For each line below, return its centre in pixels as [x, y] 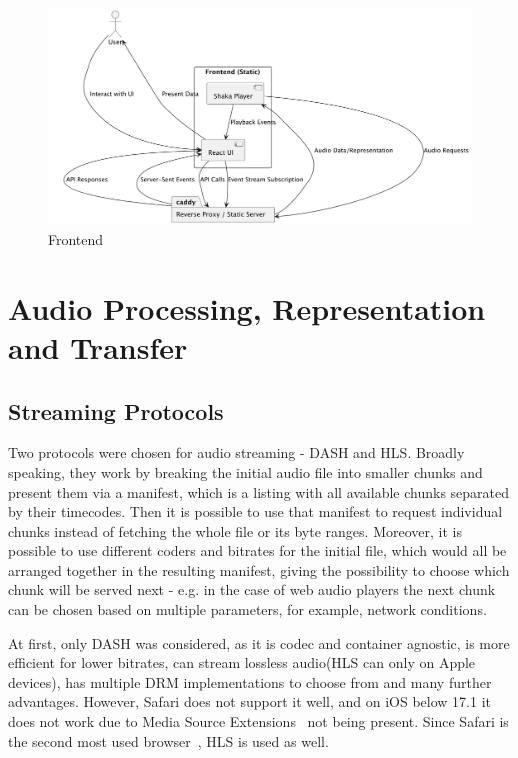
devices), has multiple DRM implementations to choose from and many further [250, 681]
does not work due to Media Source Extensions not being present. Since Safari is [258, 721]
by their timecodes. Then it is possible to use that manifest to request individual [255, 511]
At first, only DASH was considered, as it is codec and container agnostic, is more [259, 642]
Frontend [76, 238]
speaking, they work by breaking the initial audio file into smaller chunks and [245, 471]
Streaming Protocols [116, 410]
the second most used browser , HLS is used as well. [168, 740]
